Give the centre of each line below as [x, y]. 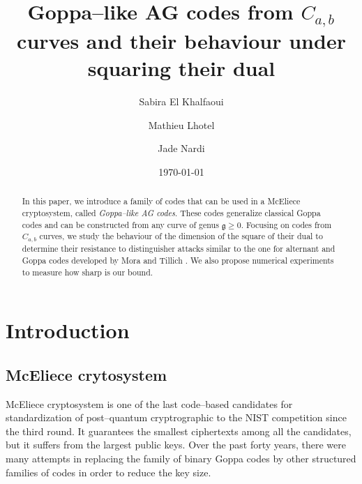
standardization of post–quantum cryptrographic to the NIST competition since [176, 417]
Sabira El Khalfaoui [181, 101]
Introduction [68, 330]
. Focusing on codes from [286, 224]
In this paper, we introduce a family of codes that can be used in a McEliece [161, 201]
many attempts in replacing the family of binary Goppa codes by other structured [181, 459]
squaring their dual [181, 68]
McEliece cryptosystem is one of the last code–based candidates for [149, 403]
